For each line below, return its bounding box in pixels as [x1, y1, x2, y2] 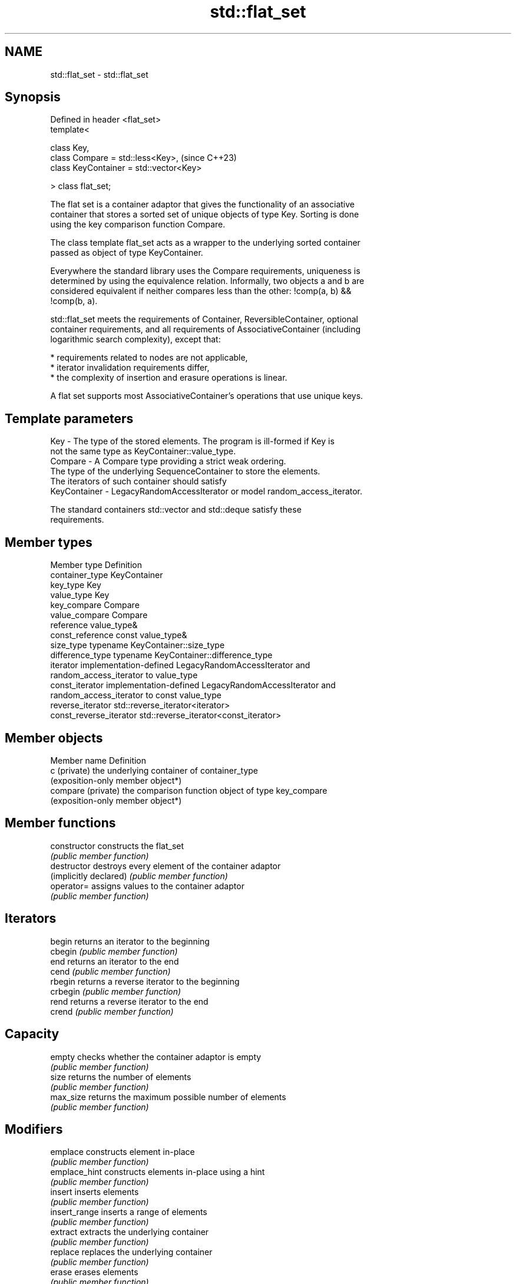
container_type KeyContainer [50, 570, 163, 580]
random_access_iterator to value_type [50, 670, 198, 681]
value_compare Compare [50, 610, 148, 620]
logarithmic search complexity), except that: [50, 334, 221, 345]
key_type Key [50, 580, 101, 590]
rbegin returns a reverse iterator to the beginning [50, 976, 240, 986]
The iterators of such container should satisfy [50, 476, 227, 487]
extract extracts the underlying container [50, 1227, 209, 1237]
